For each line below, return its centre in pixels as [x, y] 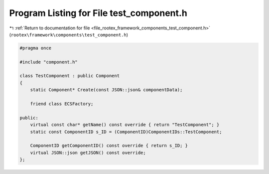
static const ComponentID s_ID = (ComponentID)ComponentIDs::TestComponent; [126, 132]
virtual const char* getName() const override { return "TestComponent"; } [125, 125]
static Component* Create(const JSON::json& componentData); [106, 90]
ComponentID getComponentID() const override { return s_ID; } [109, 146]
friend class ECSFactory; [62, 104]
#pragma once [36, 48]
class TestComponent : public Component [69, 76]
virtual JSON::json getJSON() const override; [88, 153]
